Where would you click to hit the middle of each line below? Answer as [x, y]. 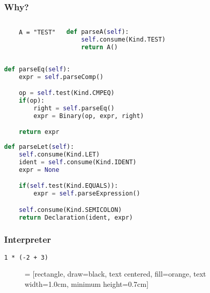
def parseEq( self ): [37, 69]
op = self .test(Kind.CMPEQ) [66, 93]
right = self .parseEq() [74, 108]
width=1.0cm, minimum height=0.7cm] [87, 284]
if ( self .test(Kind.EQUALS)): [68, 186]
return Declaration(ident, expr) [76, 217]
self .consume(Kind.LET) [59, 155]
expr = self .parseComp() [61, 77]
